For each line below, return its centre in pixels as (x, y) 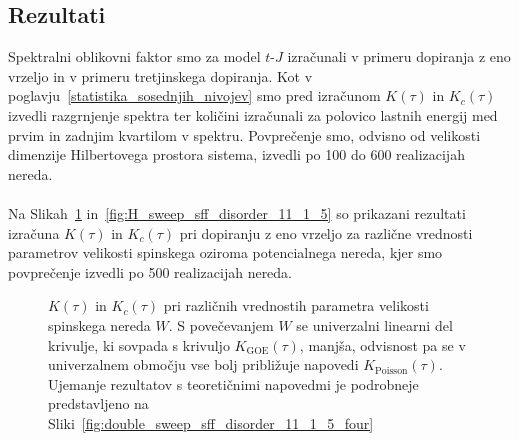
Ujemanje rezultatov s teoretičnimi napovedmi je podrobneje (233, 383)
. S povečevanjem (221, 324)
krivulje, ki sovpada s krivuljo (139, 344)
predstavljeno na (98, 403)
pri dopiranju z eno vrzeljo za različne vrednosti (326, 232)
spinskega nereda (99, 324)
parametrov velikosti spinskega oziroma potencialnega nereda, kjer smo (225, 252)
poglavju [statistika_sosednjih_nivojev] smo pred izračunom (194, 95)
